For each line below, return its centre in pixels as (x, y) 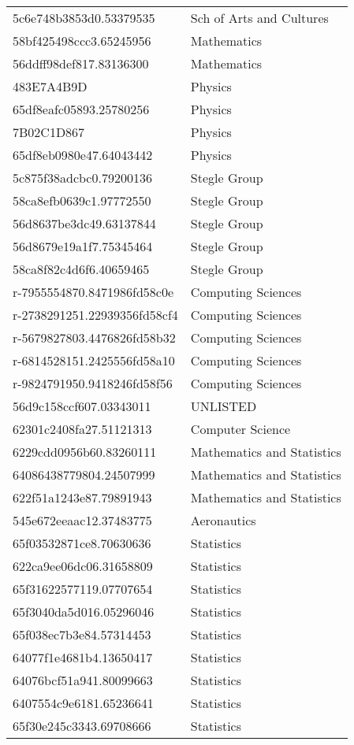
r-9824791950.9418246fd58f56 (93, 383)
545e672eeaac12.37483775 (82, 520)
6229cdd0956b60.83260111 (85, 452)
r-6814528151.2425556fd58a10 (94, 360)
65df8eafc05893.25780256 (81, 109)
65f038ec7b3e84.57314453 (82, 634)
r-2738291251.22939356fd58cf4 (95, 315)
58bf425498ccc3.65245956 (82, 41)
